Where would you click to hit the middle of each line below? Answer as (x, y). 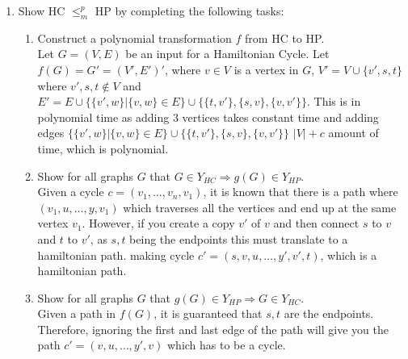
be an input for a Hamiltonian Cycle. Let (227, 54)
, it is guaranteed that (208, 313)
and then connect (316, 223)
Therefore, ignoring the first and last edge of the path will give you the (213, 329)
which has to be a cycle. (226, 345)
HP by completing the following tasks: (189, 10)
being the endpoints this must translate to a (239, 238)
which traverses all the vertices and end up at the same (260, 207)
